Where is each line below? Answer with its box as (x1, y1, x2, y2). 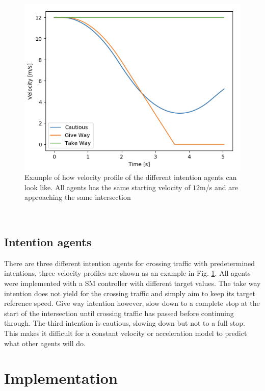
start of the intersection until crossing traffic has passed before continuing (4, 307, 234, 318)
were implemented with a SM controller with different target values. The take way (4, 277, 261, 288)
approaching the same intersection (24, 192, 131, 202)
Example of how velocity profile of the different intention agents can (24, 172, 237, 183)
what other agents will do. (4, 337, 86, 348)
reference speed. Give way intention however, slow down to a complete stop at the (4, 298, 260, 308)
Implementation (4, 368, 118, 388)
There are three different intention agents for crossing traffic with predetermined (4, 257, 255, 268)
